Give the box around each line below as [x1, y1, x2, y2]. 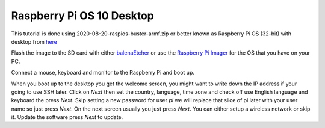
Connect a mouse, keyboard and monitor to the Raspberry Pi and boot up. [11, 69, 195, 76]
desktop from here [11, 38, 57, 45]
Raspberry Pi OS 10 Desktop [11, 9, 155, 22]
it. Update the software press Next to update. [11, 114, 123, 121]
